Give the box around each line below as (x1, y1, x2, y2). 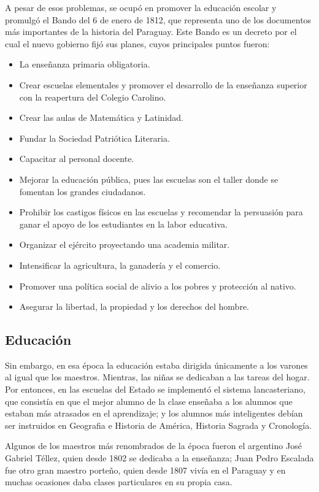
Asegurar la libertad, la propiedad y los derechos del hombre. (19, 300, 250, 313)
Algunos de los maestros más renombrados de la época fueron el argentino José (5, 439, 302, 452)
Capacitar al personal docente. (19, 152, 134, 165)
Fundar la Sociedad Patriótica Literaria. (19, 131, 170, 144)
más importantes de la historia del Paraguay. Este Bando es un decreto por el (5, 25, 297, 38)
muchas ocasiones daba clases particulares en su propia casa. (5, 475, 233, 488)
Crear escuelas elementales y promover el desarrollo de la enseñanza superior (19, 78, 307, 91)
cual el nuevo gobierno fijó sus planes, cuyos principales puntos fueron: (5, 37, 270, 50)
